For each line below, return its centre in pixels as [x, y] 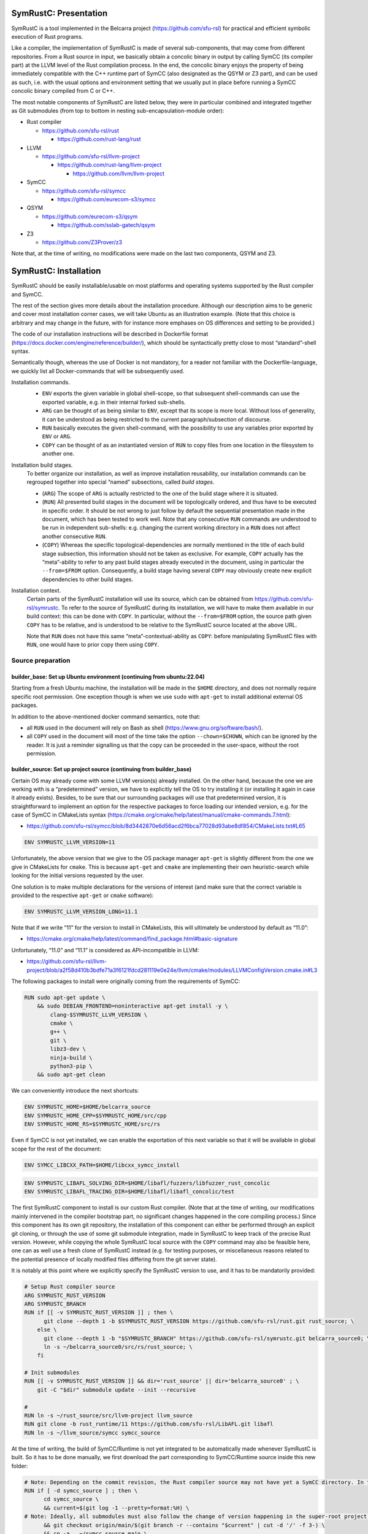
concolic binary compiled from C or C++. [63, 91]
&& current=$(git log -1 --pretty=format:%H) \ [117, 1508]
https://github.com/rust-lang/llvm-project [109, 165]
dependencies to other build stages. [88, 579]
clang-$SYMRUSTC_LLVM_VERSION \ [98, 1015]
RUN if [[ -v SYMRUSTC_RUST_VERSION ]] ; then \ [99, 1312]
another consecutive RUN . [75, 536]
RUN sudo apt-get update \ [65, 997]
